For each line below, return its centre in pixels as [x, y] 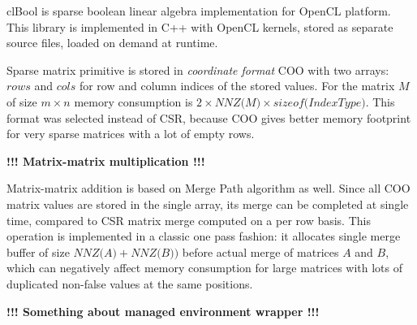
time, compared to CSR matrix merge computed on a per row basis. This [189, 220]
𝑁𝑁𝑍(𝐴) [95, 253]
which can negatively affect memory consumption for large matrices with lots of [205, 268]
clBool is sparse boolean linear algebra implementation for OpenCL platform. [199, 11]
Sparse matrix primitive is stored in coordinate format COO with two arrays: [198, 69]
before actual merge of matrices [260, 251]
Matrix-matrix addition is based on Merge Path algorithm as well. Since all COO [208, 188]
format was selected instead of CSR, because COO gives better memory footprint [209, 117]
